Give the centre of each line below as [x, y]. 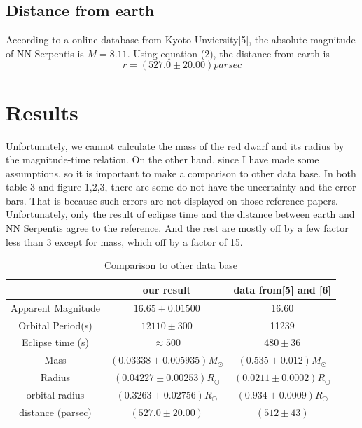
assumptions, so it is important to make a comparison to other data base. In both [181, 173]
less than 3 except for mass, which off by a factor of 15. [124, 241]
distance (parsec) [55, 412]
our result [167, 289]
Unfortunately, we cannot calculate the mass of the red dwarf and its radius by [175, 145]
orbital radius [55, 394]
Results [42, 112]
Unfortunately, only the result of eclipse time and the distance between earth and [180, 214]
